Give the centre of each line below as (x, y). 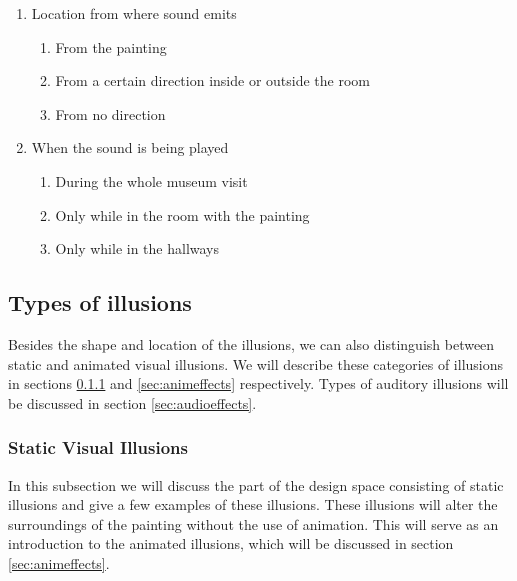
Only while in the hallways (137, 248)
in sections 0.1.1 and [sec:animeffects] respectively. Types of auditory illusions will (258, 383)
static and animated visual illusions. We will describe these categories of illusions (256, 363)
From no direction (110, 113)
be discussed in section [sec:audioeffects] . (132, 402)
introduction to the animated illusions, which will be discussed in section (231, 543)
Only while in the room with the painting (182, 214)
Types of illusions (100, 302)
